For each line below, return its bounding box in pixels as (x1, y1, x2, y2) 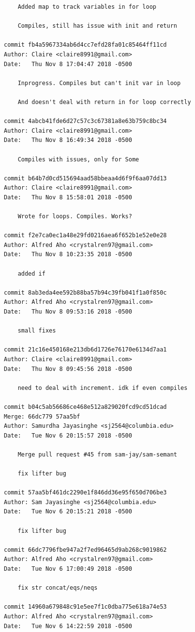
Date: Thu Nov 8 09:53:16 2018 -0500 (4, 308, 132, 315)
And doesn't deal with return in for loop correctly (17, 98, 191, 105)
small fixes (17, 327, 56, 334)
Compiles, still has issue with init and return (17, 22, 177, 30)
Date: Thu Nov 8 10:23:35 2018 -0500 (4, 251, 132, 258)
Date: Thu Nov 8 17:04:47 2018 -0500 (4, 60, 132, 68)
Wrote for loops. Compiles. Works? (17, 213, 132, 220)
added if (17, 270, 45, 277)
